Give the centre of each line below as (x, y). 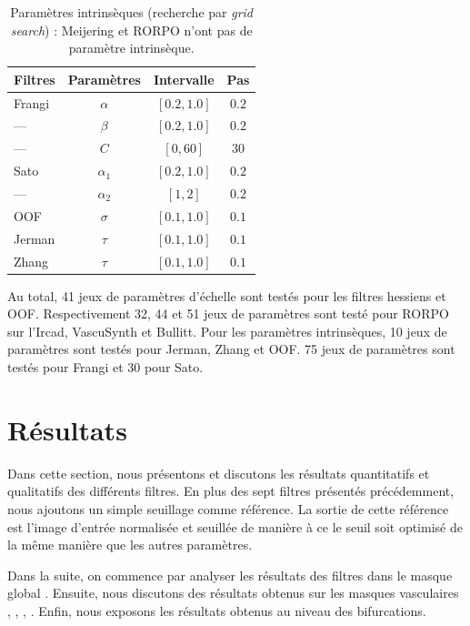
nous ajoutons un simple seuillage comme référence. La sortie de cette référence (228, 508)
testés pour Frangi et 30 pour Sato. (105, 367)
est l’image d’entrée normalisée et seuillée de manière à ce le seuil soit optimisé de (235, 526)
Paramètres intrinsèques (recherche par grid (132, 12)
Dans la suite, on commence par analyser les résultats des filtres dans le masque (230, 575)
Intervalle (184, 79)
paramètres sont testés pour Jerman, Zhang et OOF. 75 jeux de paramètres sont (231, 349)
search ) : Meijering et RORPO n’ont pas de (131, 30)
